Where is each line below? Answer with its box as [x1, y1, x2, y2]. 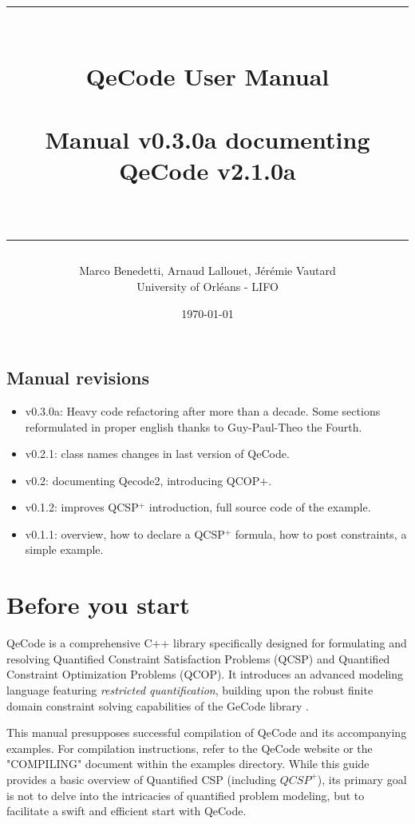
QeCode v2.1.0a [119, 153, 296, 186]
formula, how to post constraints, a [235, 525, 407, 542]
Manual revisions [6, 365, 150, 390]
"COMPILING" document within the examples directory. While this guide [6, 755, 370, 772]
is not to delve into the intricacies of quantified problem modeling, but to [6, 786, 365, 803]
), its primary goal [317, 770, 407, 787]
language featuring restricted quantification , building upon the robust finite [6, 681, 373, 698]
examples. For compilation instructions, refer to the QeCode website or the [6, 739, 373, 756]
